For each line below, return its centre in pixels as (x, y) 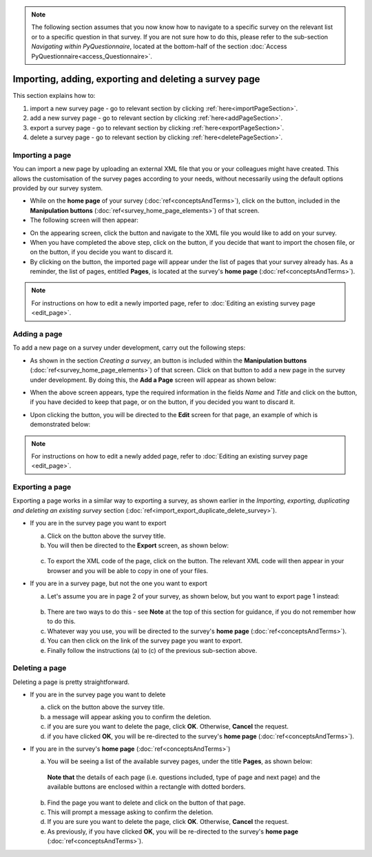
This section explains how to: (54, 96)
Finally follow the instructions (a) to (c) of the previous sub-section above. (152, 650)
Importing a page (42, 155)
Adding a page (38, 334)
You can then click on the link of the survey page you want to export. (145, 641)
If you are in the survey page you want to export (98, 523)
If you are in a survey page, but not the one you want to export (119, 583)
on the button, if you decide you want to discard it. (102, 252)
